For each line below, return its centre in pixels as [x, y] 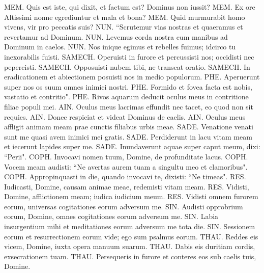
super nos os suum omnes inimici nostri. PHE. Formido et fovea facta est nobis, [128, 86]
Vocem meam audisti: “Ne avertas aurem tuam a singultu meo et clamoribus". [126, 166]
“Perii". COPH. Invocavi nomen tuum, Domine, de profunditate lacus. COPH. [126, 156]
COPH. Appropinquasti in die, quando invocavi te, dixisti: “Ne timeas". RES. [125, 176]
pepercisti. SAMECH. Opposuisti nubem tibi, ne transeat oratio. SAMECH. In [127, 66]
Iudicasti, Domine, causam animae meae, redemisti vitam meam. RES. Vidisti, [127, 186]
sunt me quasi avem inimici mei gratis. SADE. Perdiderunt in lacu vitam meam [128, 136]
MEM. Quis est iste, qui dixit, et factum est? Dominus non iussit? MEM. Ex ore [130, 7]
